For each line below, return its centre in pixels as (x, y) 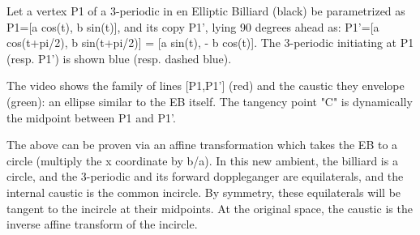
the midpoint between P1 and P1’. (91, 117)
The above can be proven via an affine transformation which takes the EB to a (202, 145)
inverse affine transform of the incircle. (102, 224)
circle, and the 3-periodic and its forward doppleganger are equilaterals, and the (205, 176)
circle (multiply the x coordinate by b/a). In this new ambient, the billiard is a (202, 160)
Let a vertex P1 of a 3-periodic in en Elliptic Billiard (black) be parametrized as (206, 11)
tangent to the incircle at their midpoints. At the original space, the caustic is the (210, 208)
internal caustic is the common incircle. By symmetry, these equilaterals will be (204, 192)
